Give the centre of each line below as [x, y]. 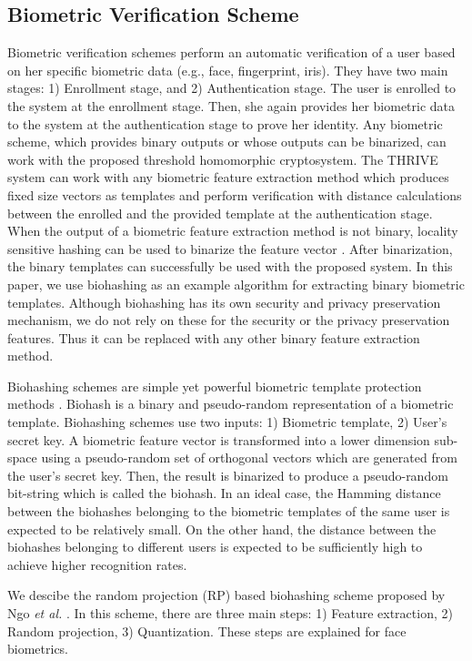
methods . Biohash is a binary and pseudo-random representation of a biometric [231, 404]
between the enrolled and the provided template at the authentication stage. [220, 213]
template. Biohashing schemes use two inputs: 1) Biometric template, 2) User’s [227, 422]
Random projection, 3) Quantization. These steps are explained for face [207, 630]
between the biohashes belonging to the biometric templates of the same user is [229, 511]
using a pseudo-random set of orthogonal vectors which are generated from [249, 458]
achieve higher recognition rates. [97, 564]
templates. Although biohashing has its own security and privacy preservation [224, 302]
